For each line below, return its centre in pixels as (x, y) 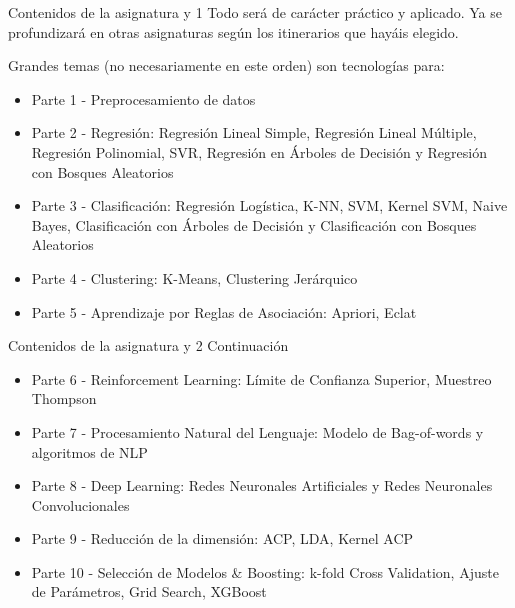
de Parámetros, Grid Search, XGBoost (149, 591)
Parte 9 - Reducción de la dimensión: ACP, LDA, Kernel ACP (222, 538)
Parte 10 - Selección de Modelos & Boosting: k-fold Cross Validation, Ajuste (265, 571)
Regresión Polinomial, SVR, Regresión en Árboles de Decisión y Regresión (259, 151)
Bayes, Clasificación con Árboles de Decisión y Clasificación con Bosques (254, 224)
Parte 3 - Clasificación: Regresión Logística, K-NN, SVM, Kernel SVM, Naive (269, 205)
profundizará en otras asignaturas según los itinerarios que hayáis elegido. (233, 31)
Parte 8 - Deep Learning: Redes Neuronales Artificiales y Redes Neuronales (262, 485)
